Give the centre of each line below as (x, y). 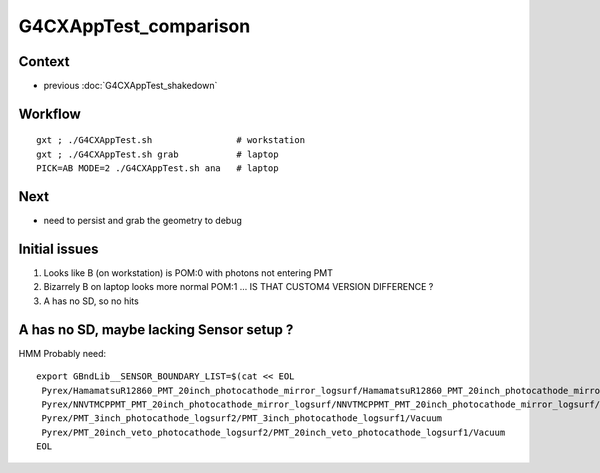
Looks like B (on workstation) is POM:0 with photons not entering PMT (188, 273)
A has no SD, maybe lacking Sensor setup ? (156, 329)
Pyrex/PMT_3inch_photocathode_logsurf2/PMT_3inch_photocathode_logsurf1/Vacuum (242, 418)
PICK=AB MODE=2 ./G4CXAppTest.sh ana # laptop (157, 168)
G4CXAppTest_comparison (134, 26)
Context (44, 61)
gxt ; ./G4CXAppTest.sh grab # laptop (157, 154)
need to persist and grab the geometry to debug (142, 221)
